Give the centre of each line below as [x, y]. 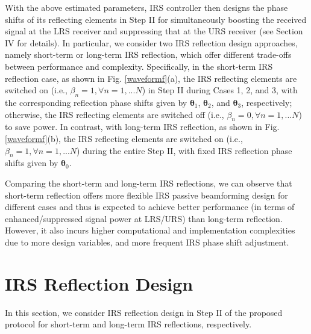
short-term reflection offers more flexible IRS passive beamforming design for [146, 195]
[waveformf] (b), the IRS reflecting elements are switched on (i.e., [124, 138]
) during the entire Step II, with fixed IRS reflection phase [184, 150]
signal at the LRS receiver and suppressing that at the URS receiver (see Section [154, 31]
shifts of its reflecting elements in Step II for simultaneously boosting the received [156, 19]
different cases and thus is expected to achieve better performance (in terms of [150, 207]
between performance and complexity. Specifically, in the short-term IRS [139, 66]
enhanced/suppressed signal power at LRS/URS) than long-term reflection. [144, 218]
